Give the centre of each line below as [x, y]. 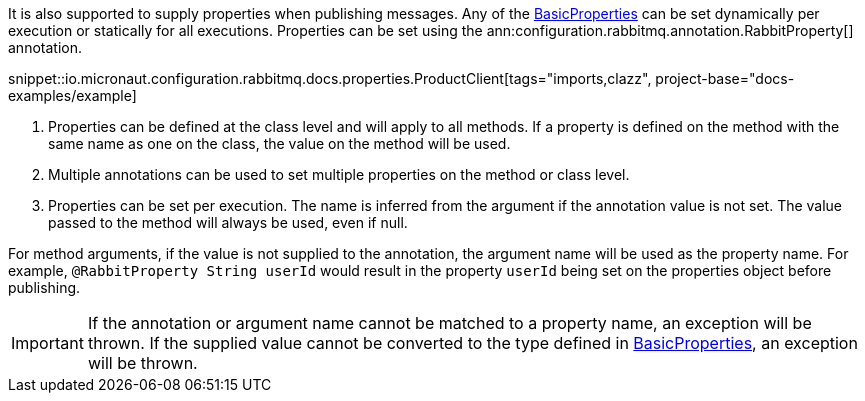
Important [47, 343]
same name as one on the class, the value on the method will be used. [279, 143]
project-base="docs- [725, 78]
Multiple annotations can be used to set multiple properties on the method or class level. [339, 174]
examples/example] [72, 95]
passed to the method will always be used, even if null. [228, 222]
